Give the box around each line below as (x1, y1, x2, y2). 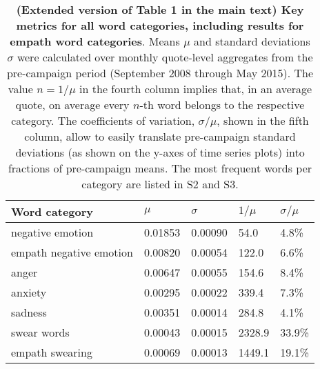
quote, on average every (15, 97, 130, 112)
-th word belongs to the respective (139, 97, 305, 112)
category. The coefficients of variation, (11, 112, 195, 128)
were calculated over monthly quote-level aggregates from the (17, 49, 313, 65)
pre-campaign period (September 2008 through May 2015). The (6, 65, 314, 81)
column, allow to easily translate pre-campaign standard (24, 128, 296, 144)
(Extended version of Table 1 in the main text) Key (16, 1, 304, 17)
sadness (11, 304, 47, 320)
